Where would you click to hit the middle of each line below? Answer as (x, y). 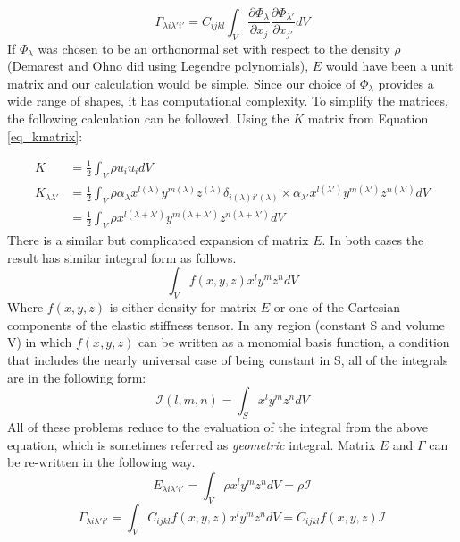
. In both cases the (373, 240)
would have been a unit (389, 66)
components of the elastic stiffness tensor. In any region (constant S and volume (226, 324)
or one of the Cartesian (337, 307)
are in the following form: (77, 377)
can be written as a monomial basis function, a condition (294, 342)
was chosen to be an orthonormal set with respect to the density (214, 48)
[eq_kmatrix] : (45, 135)
